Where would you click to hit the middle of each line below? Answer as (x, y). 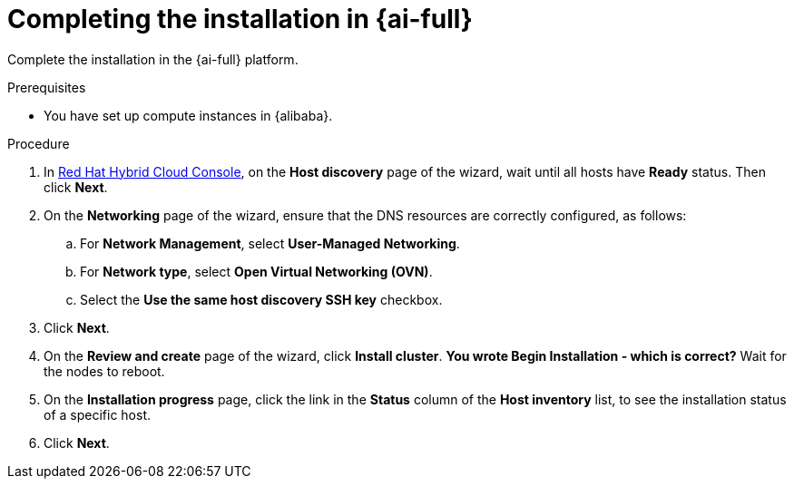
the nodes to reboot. (104, 371)
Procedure (39, 143)
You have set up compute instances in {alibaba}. (188, 115)
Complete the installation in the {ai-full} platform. (153, 59)
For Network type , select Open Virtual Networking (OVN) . (256, 271)
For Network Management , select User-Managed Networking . (270, 243)
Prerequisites (47, 87)
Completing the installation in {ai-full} (240, 19)
